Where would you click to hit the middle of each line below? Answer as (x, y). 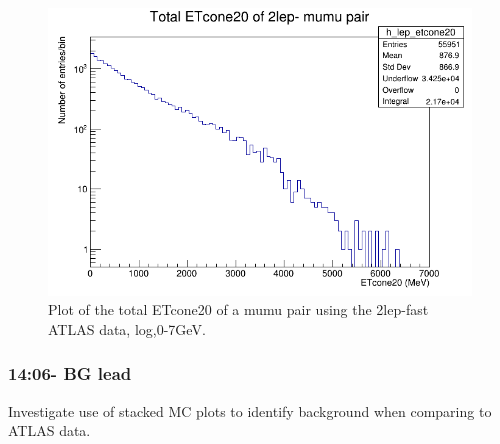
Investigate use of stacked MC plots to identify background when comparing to (250, 410)
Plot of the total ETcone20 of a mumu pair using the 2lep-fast (238, 309)
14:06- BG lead (70, 373)
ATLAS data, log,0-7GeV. (127, 328)
